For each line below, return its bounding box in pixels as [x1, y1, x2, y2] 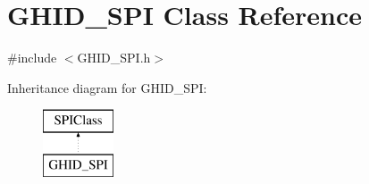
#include [7, 48, 57, 67]
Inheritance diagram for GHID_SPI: [7, 78, 207, 96]
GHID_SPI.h [77, 48, 151, 67]
